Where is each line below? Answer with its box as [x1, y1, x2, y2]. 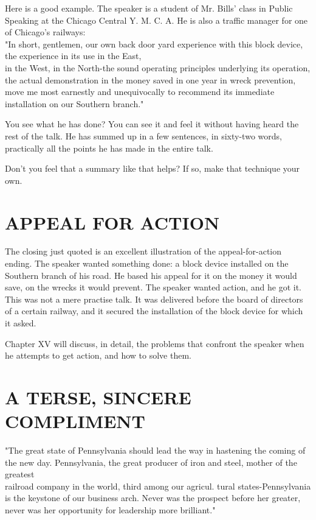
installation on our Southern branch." [5, 97, 144, 110]
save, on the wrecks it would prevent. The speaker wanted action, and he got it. [5, 281, 301, 293]
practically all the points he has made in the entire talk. [5, 141, 213, 154]
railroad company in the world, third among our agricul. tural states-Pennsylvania [5, 479, 311, 492]
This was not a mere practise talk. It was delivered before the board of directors [5, 292, 303, 305]
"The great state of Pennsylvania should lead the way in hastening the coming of [5, 444, 306, 457]
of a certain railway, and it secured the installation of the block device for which [5, 304, 303, 317]
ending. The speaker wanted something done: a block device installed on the [5, 257, 289, 270]
